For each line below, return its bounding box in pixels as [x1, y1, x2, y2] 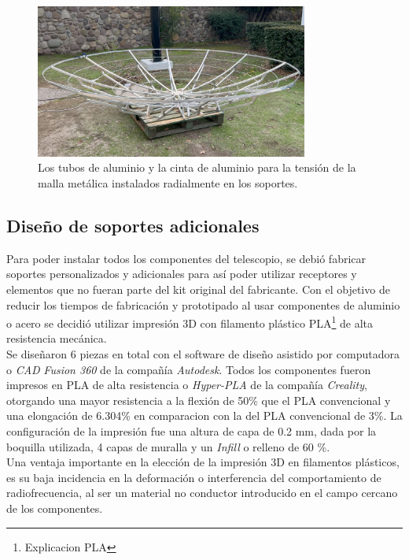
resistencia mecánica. [6, 330, 107, 347]
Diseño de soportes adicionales [6, 213, 260, 237]
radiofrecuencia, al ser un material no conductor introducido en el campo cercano [6, 484, 398, 501]
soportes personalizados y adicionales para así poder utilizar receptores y [6, 265, 357, 282]
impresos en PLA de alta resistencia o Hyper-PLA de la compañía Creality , [6, 376, 367, 393]
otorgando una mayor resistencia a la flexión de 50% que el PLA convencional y [6, 391, 391, 408]
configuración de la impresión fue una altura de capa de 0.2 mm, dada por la [6, 422, 377, 439]
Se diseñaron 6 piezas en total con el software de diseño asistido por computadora [6, 345, 400, 362]
